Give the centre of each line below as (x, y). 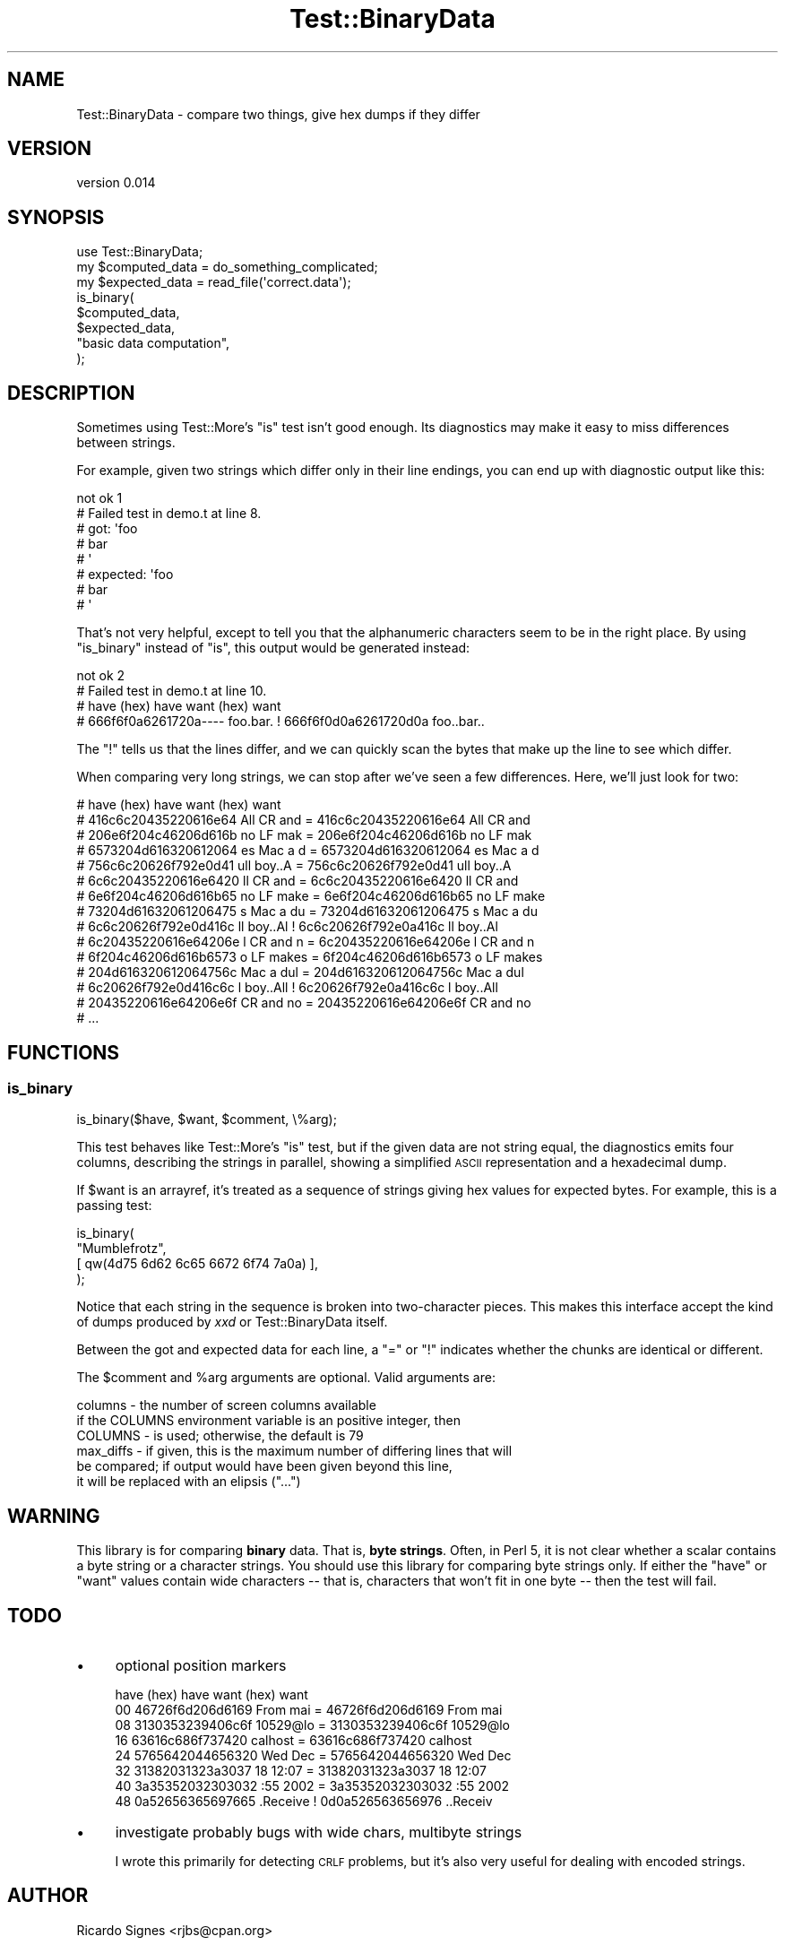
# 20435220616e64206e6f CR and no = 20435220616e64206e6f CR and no (304, 1003)
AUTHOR (48, 1896)
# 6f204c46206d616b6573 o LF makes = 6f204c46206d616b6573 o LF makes (310, 957)
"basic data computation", (153, 343)
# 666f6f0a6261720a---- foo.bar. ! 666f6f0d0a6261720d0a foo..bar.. (280, 722)
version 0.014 (116, 183)
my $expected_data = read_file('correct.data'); (214, 282)
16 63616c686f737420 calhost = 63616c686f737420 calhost (293, 1741)
